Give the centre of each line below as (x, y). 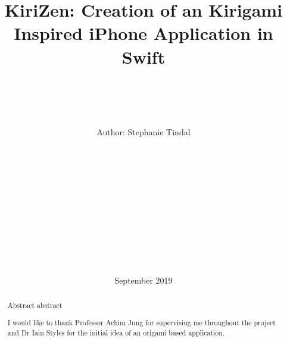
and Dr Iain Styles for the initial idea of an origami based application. (116, 332)
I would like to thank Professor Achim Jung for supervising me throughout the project (141, 322)
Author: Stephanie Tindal (143, 131)
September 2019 (143, 280)
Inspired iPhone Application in (143, 33)
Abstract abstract (35, 305)
